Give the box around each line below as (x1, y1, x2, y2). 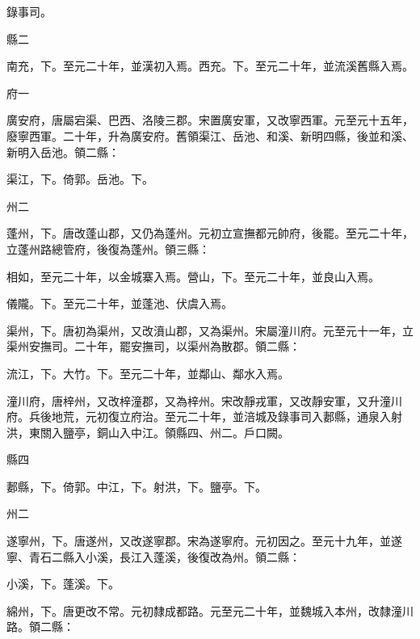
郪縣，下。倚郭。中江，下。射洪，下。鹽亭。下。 (6, 477, 267, 494)
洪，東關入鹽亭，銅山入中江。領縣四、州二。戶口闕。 (6, 423, 289, 440)
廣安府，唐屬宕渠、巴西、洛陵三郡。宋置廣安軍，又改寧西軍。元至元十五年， (6, 111, 414, 128)
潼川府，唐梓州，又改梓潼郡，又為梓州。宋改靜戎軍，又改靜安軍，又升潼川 (6, 392, 402, 409)
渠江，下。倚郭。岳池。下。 (6, 170, 153, 187)
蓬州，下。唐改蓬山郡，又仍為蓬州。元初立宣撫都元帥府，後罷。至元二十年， (6, 225, 414, 242)
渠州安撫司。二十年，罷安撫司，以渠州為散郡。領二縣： (6, 338, 300, 355)
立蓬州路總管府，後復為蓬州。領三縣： (6, 240, 210, 257)
